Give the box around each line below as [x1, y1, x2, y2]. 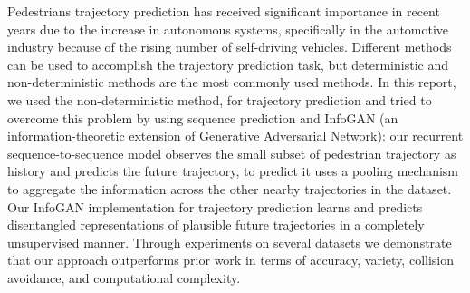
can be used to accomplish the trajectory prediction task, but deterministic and [7, 54, 448, 73]
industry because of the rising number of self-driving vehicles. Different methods [7, 37, 452, 56]
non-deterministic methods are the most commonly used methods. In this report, [7, 73, 456, 92]
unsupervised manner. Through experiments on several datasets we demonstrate [7, 232, 452, 251]
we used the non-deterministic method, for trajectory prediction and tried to [7, 90, 432, 109]
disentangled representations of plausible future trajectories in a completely [7, 215, 425, 234]
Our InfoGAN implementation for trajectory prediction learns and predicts [7, 197, 423, 216]
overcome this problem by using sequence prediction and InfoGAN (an [7, 108, 398, 127]
